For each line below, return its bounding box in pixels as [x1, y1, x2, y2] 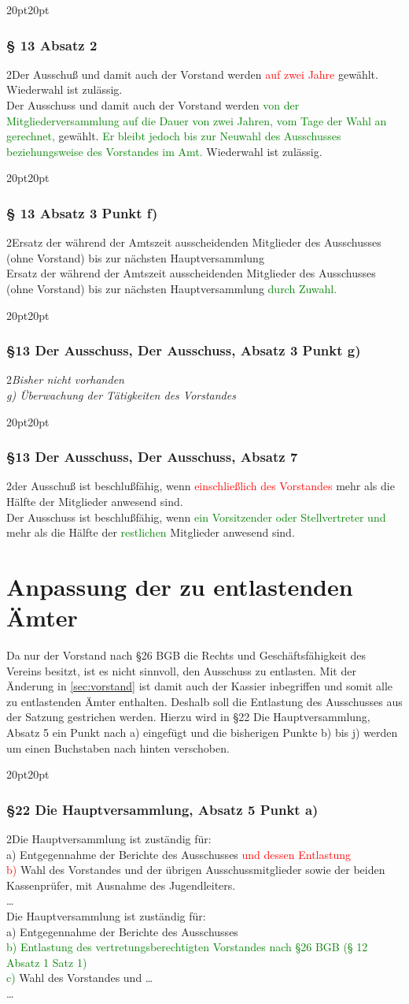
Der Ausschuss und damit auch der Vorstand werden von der [6, 97, 300, 113]
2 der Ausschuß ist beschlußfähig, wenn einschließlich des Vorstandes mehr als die [6, 478, 395, 494]
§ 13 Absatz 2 [6, 35, 98, 54]
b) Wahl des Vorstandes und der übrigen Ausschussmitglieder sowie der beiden [6, 861, 385, 878]
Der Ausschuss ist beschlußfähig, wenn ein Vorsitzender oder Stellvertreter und [6, 508, 386, 525]
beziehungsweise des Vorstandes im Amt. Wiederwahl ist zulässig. [6, 143, 322, 159]
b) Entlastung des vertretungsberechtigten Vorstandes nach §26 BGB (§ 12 [6, 939, 368, 955]
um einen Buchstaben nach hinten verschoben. [6, 739, 230, 756]
